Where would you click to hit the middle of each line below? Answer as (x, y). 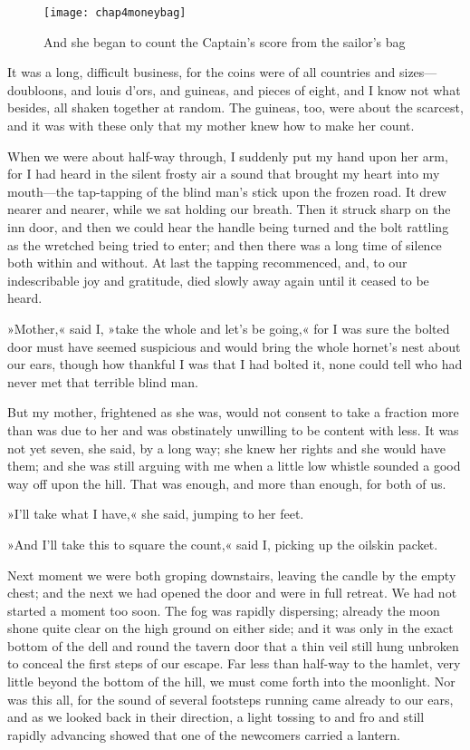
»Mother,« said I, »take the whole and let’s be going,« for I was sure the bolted (229, 328)
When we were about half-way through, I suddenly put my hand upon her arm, (228, 156)
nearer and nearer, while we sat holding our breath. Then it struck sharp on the (229, 209)
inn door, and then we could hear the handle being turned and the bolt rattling (228, 227)
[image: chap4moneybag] (115, 13)
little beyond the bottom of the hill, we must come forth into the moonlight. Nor (231, 682)
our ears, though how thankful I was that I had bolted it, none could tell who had (235, 364)
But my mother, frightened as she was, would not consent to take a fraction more (233, 412)
